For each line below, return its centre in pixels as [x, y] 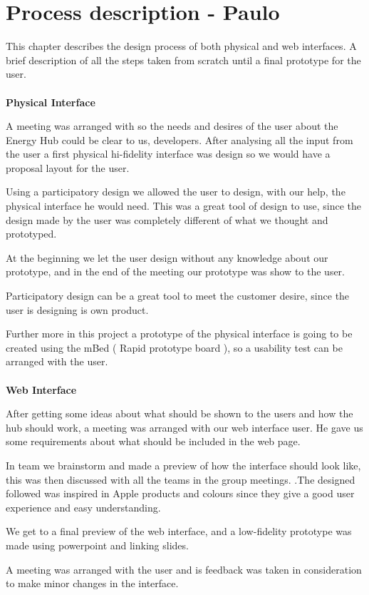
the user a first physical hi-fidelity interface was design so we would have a [168, 154]
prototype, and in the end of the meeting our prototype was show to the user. [175, 271]
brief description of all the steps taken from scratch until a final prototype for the [183, 60]
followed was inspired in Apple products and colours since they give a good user [180, 493]
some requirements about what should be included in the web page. [153, 441]
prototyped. [31, 234]
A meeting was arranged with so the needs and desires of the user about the [172, 126]
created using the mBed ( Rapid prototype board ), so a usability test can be [174, 347]
